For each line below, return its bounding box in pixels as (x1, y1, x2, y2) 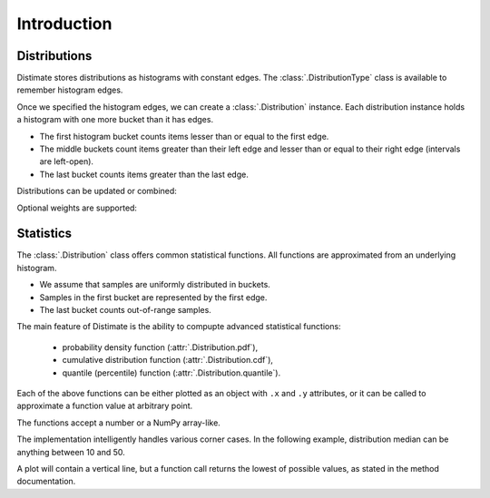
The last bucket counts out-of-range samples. (39, 305, 212, 316)
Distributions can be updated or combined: (16, 186, 177, 197)
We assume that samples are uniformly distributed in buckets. (39, 279, 271, 290)
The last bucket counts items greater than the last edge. (39, 169, 249, 180)
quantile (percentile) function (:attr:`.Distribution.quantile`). (62, 367, 281, 378)
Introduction (16, 14, 113, 34)
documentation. (16, 476, 76, 487)
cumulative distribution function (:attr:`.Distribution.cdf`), (62, 355, 274, 366)
